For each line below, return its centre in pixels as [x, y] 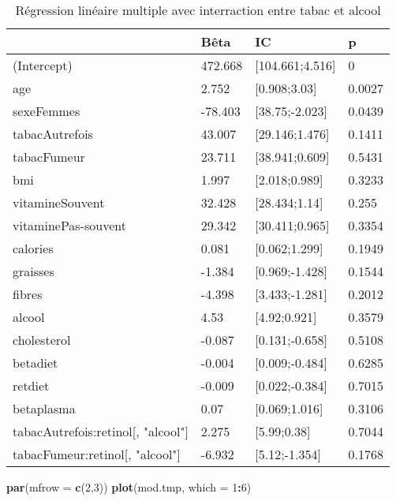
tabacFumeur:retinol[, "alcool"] [97, 454]
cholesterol [42, 340]
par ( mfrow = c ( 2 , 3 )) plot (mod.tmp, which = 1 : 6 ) [129, 487]
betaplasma [44, 408]
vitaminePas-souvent [69, 225]
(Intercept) [43, 65]
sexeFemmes [47, 111]
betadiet [35, 363]
